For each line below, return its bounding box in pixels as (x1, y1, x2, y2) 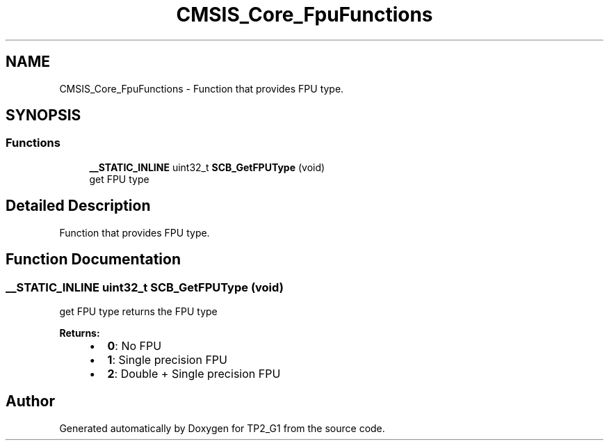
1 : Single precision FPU (107, 352, 227, 367)
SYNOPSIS (6, 106, 81, 125)
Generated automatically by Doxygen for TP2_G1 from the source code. (59, 422, 385, 434)
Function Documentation (6, 250, 181, 269)
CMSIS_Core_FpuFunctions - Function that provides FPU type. (59, 82, 344, 95)
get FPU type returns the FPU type (59, 305, 218, 317)
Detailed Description (6, 197, 151, 215)
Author (6, 392, 55, 411)
